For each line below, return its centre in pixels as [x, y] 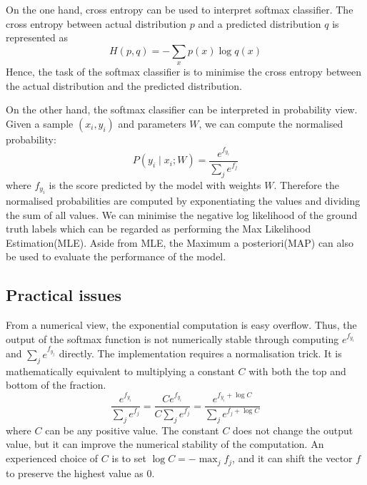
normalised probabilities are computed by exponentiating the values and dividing [183, 201]
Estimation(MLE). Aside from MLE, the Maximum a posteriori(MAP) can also [180, 242]
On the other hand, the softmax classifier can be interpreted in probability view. [182, 109]
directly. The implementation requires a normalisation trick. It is [200, 353]
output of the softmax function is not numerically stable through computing [172, 338]
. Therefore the [306, 184]
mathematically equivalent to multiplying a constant [120, 371]
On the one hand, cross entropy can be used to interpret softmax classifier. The [180, 9]
